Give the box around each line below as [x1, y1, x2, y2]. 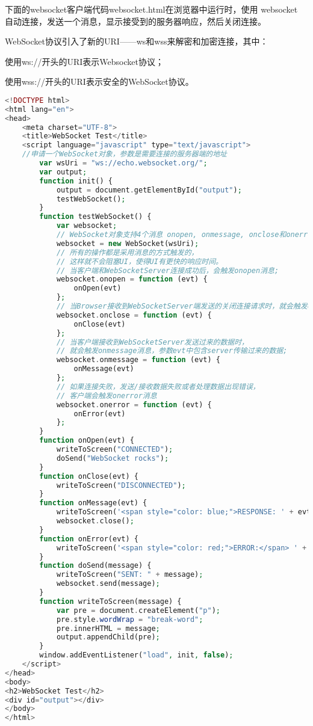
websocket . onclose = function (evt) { [56, 310, 212, 319]
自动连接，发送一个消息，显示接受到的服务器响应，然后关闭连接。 [5, 14, 266, 27]
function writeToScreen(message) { [39, 597, 182, 606]
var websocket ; [56, 221, 117, 230]
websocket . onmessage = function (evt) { [56, 355, 221, 365]
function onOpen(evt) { [39, 436, 134, 445]
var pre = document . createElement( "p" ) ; [56, 606, 221, 615]
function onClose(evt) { [39, 472, 138, 481]
